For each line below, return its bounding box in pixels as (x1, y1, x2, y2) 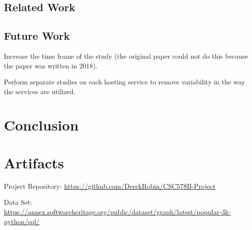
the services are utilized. (4, 86, 76, 96)
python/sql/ (4, 216, 40, 226)
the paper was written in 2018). (4, 60, 98, 70)
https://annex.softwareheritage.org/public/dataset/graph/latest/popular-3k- (4, 207, 231, 217)
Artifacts (4, 152, 64, 172)
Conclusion (4, 115, 79, 134)
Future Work (4, 28, 70, 43)
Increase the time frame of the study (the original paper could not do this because (4, 50, 248, 61)
